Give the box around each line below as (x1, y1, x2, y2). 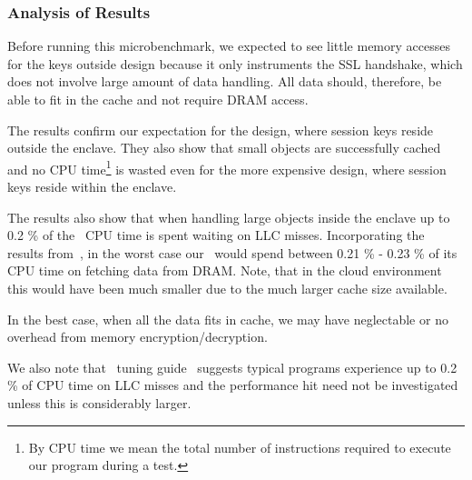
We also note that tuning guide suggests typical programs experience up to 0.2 (7, 357, 457, 376)
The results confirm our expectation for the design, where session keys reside (7, 120, 434, 139)
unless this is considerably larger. (7, 393, 192, 412)
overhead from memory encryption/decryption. (7, 327, 268, 346)
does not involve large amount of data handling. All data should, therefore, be (7, 72, 442, 91)
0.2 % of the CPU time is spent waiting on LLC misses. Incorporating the (7, 225, 425, 245)
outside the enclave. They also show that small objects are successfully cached (7, 138, 441, 157)
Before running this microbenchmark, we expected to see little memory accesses (7, 36, 450, 55)
